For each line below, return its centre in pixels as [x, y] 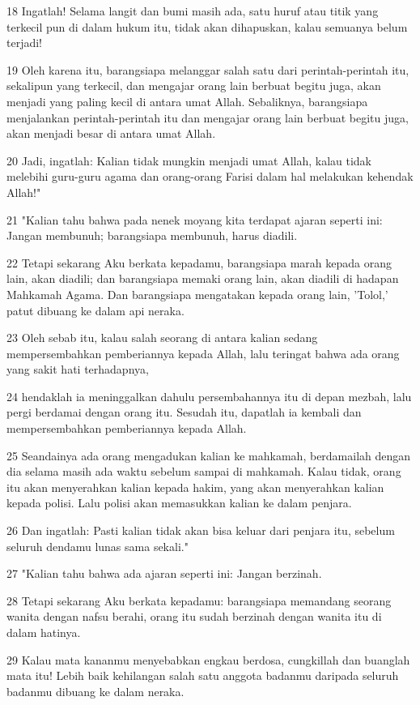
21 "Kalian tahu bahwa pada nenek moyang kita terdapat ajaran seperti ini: [195, 219]
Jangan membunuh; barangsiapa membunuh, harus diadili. [152, 235]
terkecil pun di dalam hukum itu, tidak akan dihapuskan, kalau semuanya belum [207, 26]
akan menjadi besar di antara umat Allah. [111, 133]
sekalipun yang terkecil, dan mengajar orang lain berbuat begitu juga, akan [194, 85]
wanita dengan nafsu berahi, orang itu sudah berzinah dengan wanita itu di [194, 616]
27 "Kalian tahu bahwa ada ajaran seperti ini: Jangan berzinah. [164, 573]
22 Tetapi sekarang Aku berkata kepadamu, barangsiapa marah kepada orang [199, 262]
